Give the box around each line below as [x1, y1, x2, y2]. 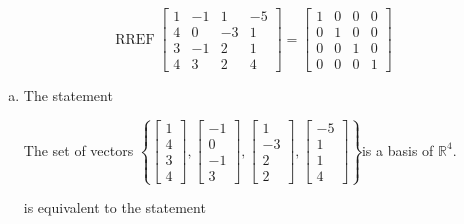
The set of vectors [23, 139, 134, 160]
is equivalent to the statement [23, 197, 206, 218]
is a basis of [361, 139, 434, 160]
